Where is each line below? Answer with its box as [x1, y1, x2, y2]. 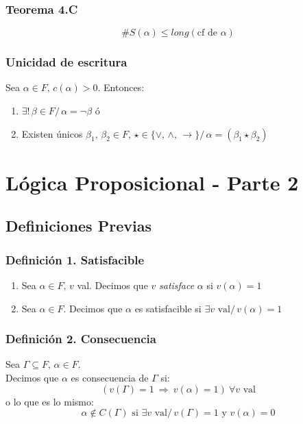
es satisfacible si [134, 301, 202, 315]
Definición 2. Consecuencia [5, 330, 156, 347]
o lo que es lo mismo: [5, 394, 94, 408]
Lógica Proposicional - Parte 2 [5, 168, 299, 196]
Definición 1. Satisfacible [5, 251, 145, 268]
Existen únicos [21, 126, 83, 140]
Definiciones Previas [5, 215, 151, 236]
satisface [159, 278, 195, 292]
